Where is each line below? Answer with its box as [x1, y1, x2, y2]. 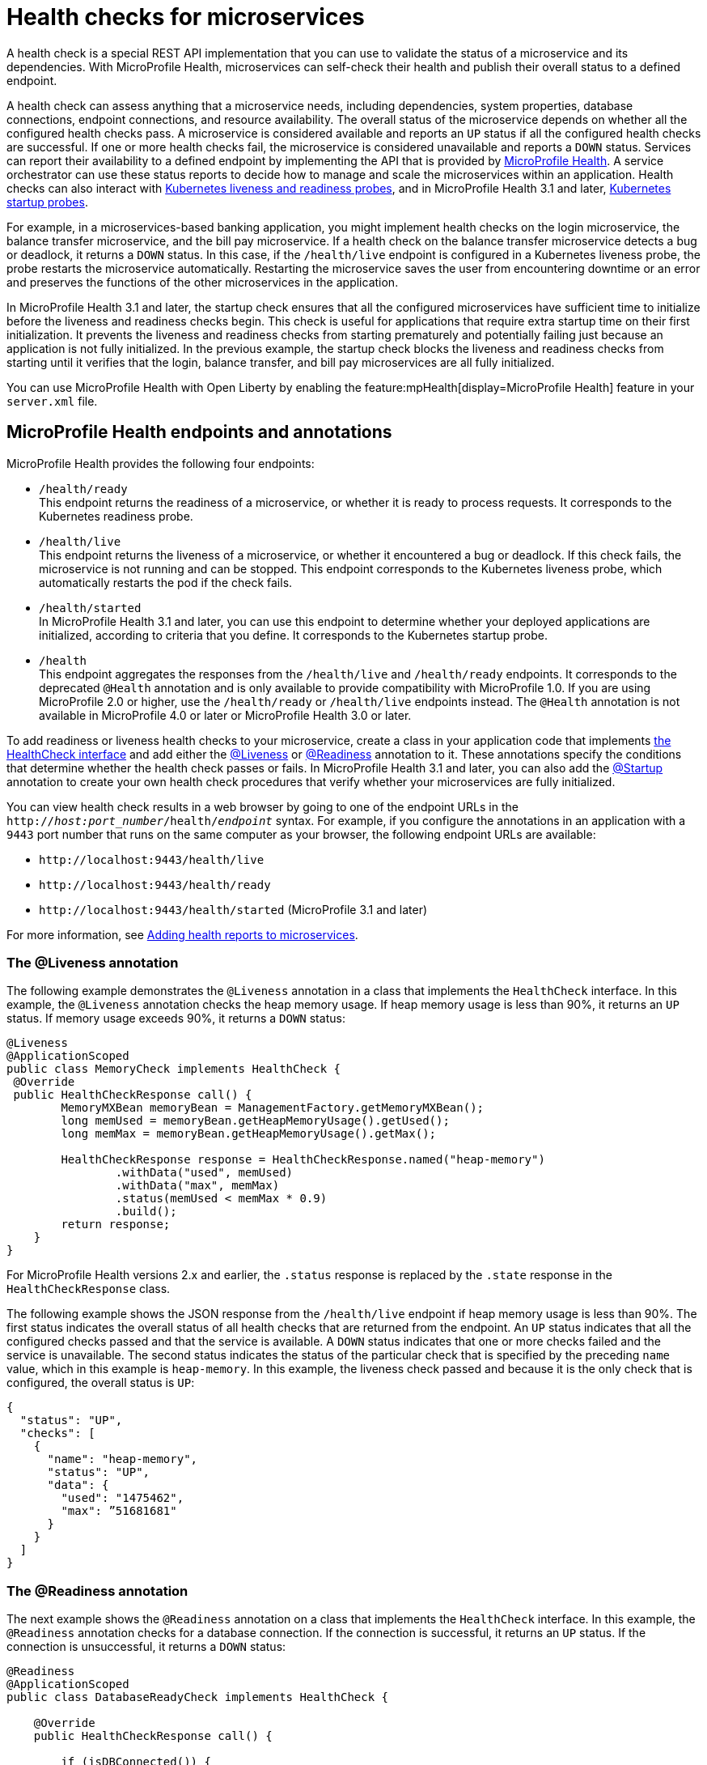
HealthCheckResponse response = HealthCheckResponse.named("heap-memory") [61, 1153, 545, 1167]
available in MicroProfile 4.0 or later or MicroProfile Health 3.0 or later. [39, 708, 412, 722]
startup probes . [6, 194, 88, 209]
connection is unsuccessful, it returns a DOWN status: [6, 1640, 286, 1654]
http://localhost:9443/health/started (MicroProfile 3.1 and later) [39, 902, 428, 917]
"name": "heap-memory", [47, 1452, 198, 1466]
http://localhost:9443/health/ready [39, 878, 271, 891]
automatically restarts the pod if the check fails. [39, 575, 293, 589]
